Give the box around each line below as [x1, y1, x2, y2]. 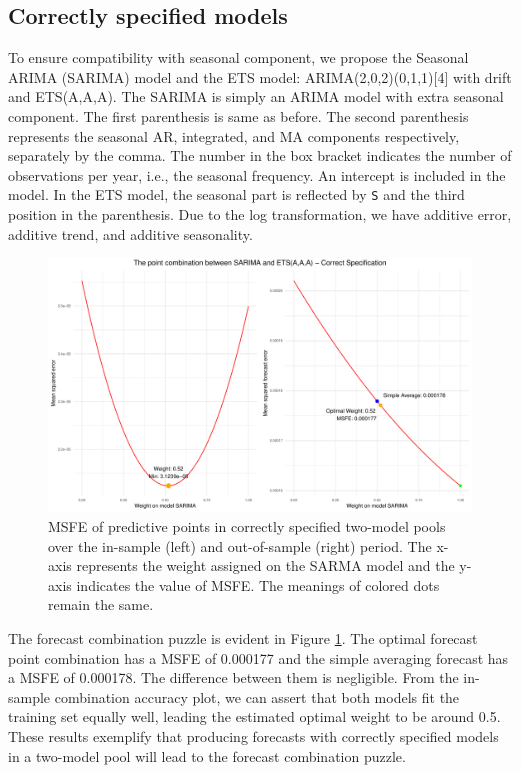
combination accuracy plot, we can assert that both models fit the [54, 686, 460, 707]
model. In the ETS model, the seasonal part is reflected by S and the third [8, 184, 465, 205]
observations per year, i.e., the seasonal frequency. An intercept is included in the [8, 164, 506, 185]
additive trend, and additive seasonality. [8, 223, 253, 244]
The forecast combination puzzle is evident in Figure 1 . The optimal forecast [8, 628, 478, 648]
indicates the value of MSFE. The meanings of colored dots [76, 574, 440, 595]
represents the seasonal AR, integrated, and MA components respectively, [8, 125, 460, 146]
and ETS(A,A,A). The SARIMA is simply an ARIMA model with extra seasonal [8, 86, 504, 107]
